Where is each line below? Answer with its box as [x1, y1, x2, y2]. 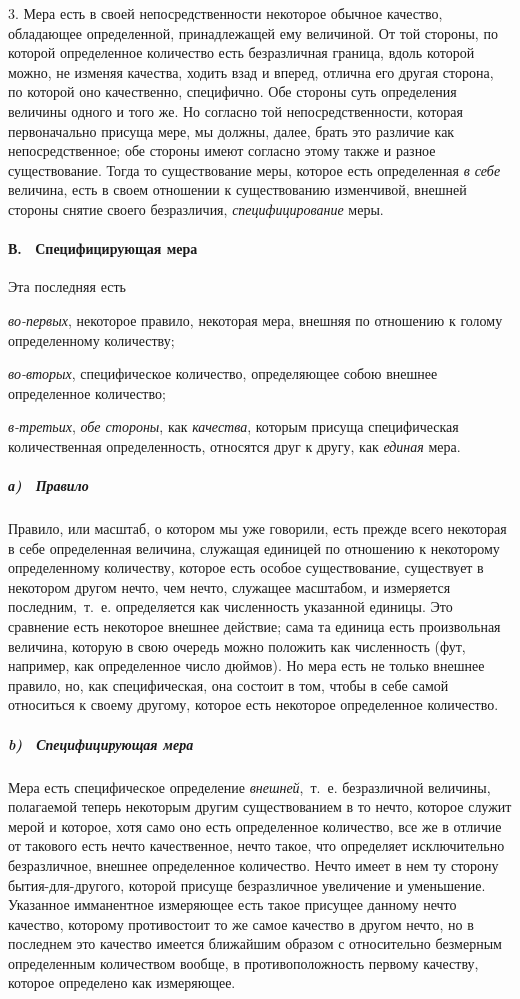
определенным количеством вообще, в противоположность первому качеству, [8, 952, 479, 973]
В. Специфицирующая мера [8, 238, 198, 259]
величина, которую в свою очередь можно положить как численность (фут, [8, 635, 466, 656]
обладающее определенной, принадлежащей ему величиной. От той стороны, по [8, 22, 498, 43]
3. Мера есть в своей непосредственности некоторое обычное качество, [8, 3, 443, 23]
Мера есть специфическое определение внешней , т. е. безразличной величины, [8, 776, 491, 797]
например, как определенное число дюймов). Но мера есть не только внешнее [8, 655, 485, 676]
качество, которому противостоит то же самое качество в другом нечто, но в [8, 913, 474, 934]
